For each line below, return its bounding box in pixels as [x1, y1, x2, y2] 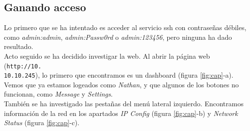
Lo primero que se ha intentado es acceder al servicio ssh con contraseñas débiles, [4, 22, 247, 33]
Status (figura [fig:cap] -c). [4, 117, 80, 128]
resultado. [4, 41, 34, 51]
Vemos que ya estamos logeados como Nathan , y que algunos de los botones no [4, 79, 239, 89]
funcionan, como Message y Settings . [4, 89, 113, 99]
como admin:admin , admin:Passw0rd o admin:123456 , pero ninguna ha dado [4, 32, 232, 42]
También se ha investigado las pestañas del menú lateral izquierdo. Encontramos [4, 98, 244, 109]
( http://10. [4, 60, 42, 70]
